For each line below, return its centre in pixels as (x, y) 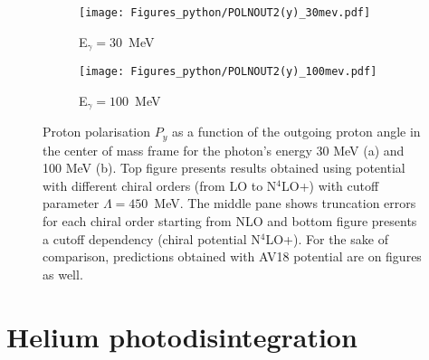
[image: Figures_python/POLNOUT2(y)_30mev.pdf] (225, 13)
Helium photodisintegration (182, 336)
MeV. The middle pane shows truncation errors (285, 203)
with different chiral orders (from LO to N (160, 185)
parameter (71, 203)
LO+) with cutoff (330, 185)
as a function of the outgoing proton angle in (296, 132)
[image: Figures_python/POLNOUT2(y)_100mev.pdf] (228, 72)
